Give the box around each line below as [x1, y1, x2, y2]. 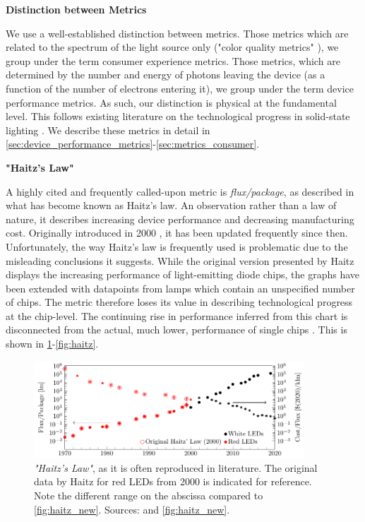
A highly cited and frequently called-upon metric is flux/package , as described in [6, 184, 354, 198]
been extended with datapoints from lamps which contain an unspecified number [6, 280, 355, 295]
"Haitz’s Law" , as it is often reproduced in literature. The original [34, 460, 318, 475]
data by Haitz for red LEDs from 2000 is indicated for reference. [34, 474, 312, 489]
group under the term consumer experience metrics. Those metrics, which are [6, 53, 340, 68]
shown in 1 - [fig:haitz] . [6, 336, 99, 351]
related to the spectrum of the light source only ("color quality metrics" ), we [6, 40, 339, 54]
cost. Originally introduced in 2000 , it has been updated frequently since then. [6, 225, 348, 240]
